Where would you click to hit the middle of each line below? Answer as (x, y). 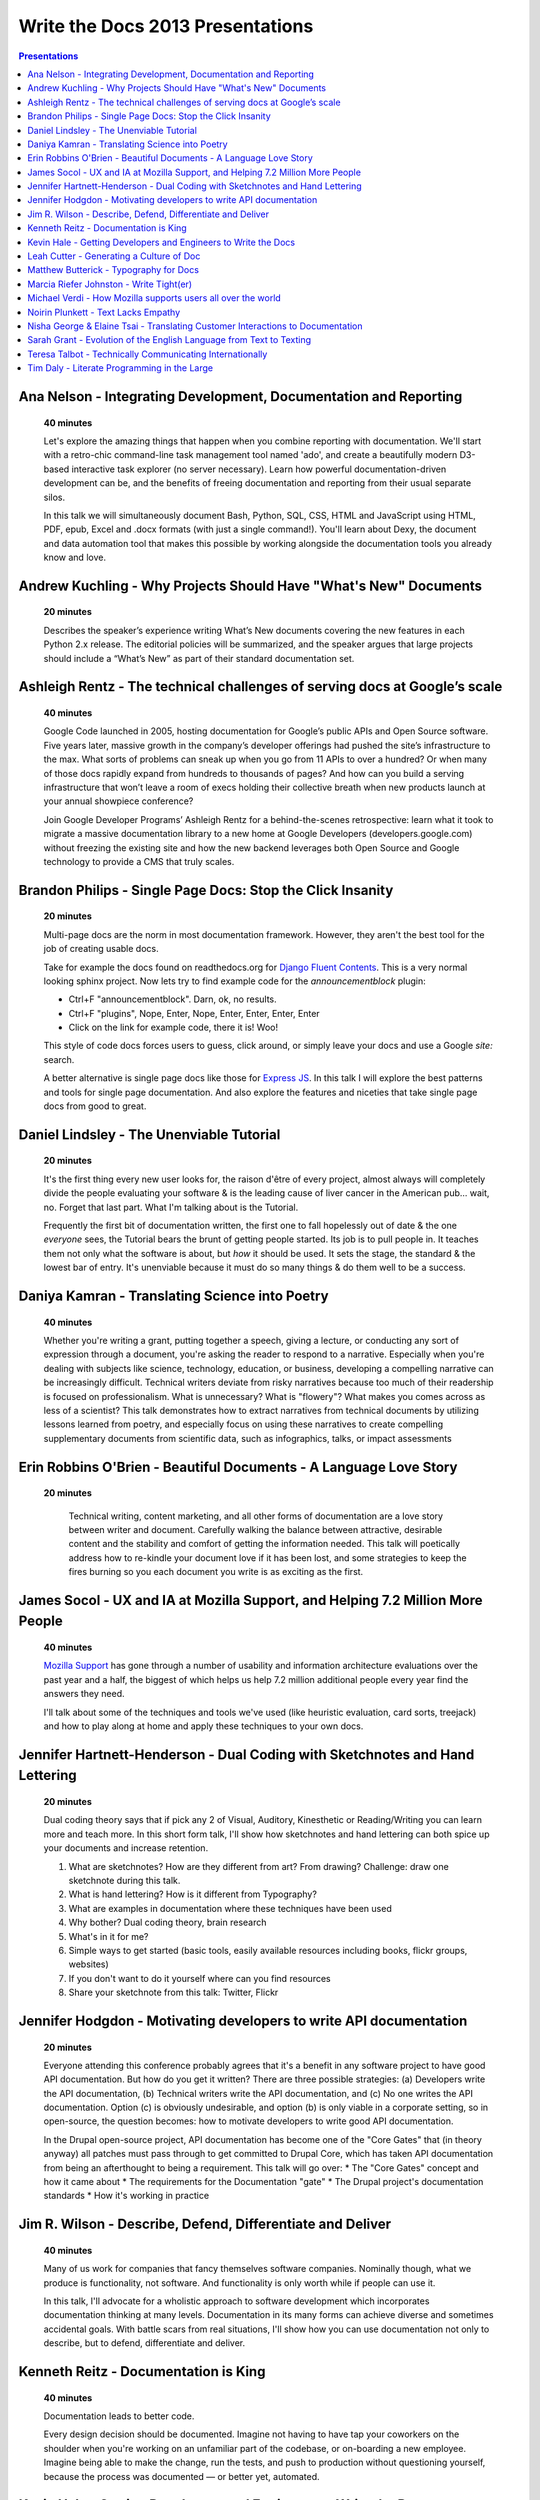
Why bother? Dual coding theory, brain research (167, 1922)
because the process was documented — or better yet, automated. (181, 2476)
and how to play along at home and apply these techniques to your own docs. (203, 1726)
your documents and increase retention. (126, 1848)
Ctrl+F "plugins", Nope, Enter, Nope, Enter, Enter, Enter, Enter (194, 1013)
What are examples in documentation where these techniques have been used (230, 1908)
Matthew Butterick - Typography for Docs (113, 270)
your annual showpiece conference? (118, 801)
